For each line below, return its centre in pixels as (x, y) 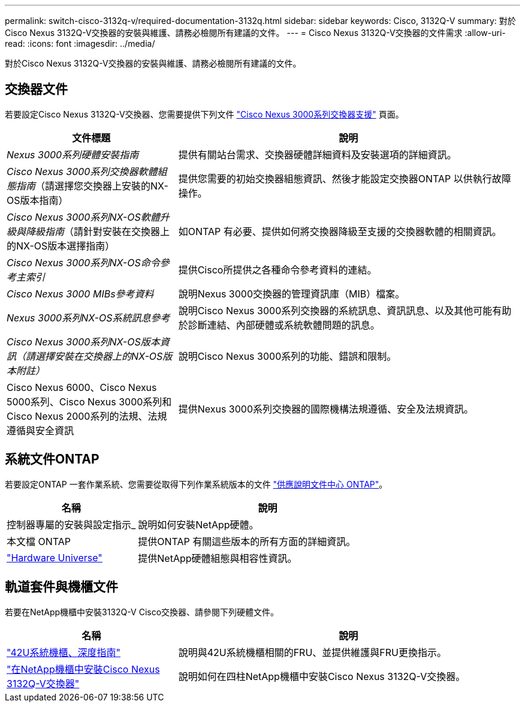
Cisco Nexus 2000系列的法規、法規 (87, 416)
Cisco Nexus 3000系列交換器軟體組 (87, 171)
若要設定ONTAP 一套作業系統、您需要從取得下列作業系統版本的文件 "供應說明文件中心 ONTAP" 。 (196, 484)
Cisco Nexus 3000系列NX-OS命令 (83, 262)
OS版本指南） (37, 200)
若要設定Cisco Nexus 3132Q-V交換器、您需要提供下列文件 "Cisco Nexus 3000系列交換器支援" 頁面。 (204, 114)
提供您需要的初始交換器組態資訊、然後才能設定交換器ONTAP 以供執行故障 (345, 178)
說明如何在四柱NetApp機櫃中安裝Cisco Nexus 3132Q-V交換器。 (322, 676)
